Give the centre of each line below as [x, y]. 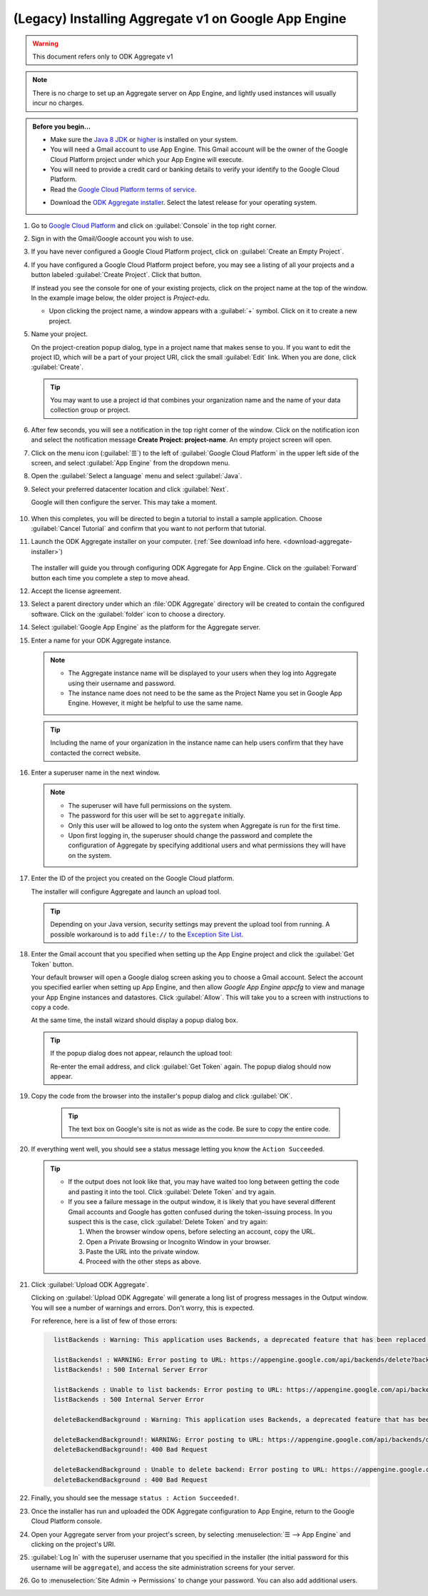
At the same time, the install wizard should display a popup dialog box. [134, 1020]
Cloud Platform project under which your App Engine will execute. [147, 159]
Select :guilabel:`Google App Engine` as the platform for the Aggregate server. [146, 627]
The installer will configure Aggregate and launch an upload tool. [126, 892]
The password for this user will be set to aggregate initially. [157, 815]
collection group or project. [90, 410]
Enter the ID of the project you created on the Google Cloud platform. [133, 879]
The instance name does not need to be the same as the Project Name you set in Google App [205, 693]
